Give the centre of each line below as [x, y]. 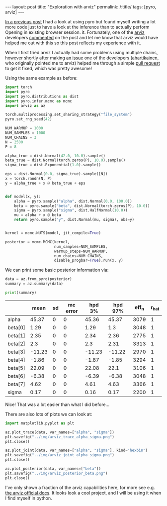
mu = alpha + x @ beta [38, 215]
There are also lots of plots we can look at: [49, 414]
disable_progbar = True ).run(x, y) [88, 260]
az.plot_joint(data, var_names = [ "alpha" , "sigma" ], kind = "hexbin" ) [77, 451]
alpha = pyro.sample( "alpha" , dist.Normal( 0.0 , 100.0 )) [73, 201]
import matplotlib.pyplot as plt [40, 423]
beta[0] [17, 327]
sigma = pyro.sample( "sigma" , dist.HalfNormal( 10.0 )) [71, 210]
